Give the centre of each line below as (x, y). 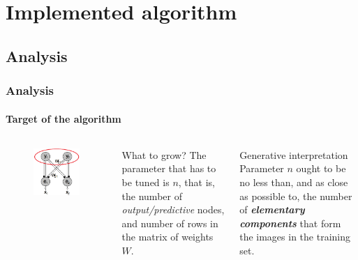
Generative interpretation (294, 154)
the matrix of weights (167, 237)
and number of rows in (170, 223)
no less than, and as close (294, 182)
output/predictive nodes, (173, 209)
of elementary (272, 209)
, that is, (196, 182)
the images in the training (295, 237)
